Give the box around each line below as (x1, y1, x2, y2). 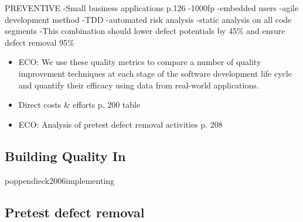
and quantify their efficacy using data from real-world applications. (18, 78, 259, 91)
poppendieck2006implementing (5, 174, 115, 186)
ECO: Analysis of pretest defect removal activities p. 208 (18, 118, 223, 130)
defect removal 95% (5, 36, 74, 48)
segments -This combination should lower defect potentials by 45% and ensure (5, 25, 285, 37)
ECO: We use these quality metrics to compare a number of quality (18, 56, 261, 68)
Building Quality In (5, 146, 126, 165)
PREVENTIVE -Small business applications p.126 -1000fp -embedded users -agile (5, 2, 299, 13)
